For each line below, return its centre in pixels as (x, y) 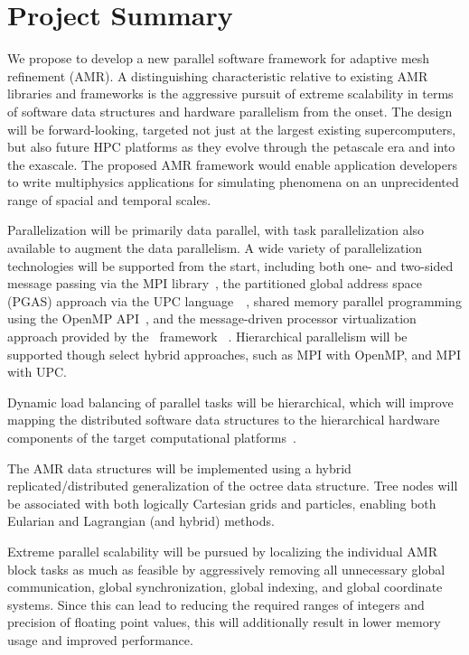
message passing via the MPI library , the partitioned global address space (215, 283)
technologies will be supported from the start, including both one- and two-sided (230, 265)
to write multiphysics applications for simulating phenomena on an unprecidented (233, 182)
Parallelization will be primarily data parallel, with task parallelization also (216, 230)
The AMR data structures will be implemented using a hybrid (179, 468)
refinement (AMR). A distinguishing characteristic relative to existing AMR (218, 75)
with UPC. (37, 372)
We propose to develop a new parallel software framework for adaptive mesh (219, 58)
